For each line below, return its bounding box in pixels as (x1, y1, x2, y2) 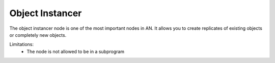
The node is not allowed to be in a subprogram (26, 48, 125, 54)
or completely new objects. (9, 32, 67, 38)
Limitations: (9, 41, 34, 47)
